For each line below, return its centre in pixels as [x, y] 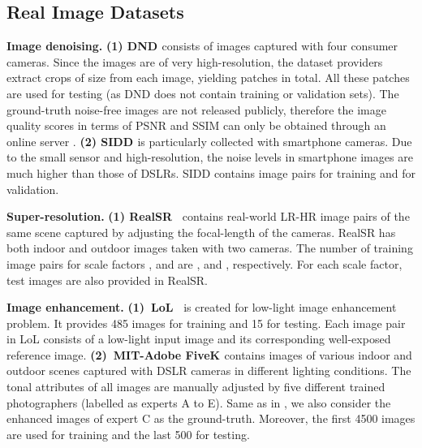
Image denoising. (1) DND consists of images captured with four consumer [202, 46]
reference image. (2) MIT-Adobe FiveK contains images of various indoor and [209, 354]
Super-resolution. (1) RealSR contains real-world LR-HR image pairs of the [208, 216]
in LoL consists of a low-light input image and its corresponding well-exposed [199, 339]
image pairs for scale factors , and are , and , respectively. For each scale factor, [205, 263]
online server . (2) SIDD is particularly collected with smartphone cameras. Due [209, 141]
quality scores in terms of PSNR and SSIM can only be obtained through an [196, 125]
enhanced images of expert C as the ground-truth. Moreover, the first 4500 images [211, 418]
